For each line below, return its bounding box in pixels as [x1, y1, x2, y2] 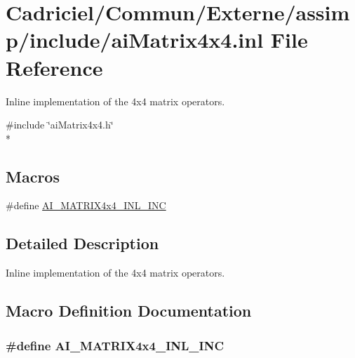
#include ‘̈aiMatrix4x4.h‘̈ [6, 117, 114, 132]
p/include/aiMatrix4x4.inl [6, 25, 264, 54]
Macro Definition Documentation [6, 300, 252, 321]
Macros [6, 165, 60, 187]
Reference [6, 53, 103, 81]
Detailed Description [6, 232, 159, 254]
